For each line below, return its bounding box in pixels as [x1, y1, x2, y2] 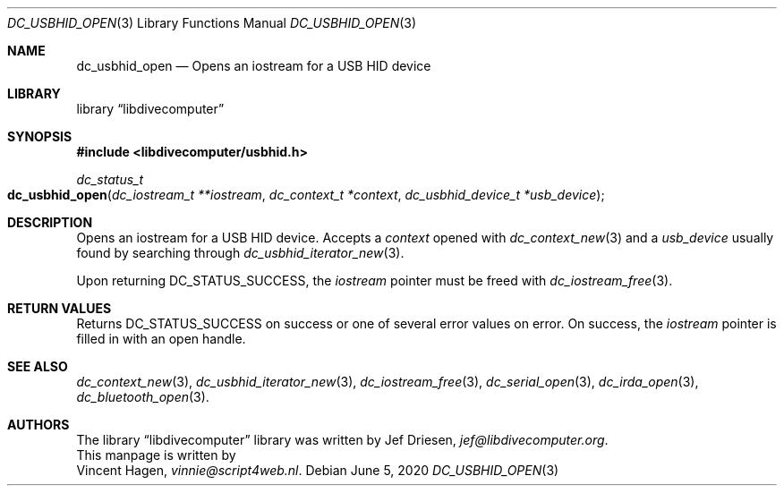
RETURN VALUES [7, 301, 112, 316]
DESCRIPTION [7, 215, 93, 230]
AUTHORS [7, 417, 70, 432]
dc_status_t [76, 172, 144, 187]
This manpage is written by [76, 447, 236, 463]
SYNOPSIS [7, 129, 72, 144]
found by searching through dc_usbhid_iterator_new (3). [76, 245, 405, 260]
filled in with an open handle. [76, 331, 246, 346]
